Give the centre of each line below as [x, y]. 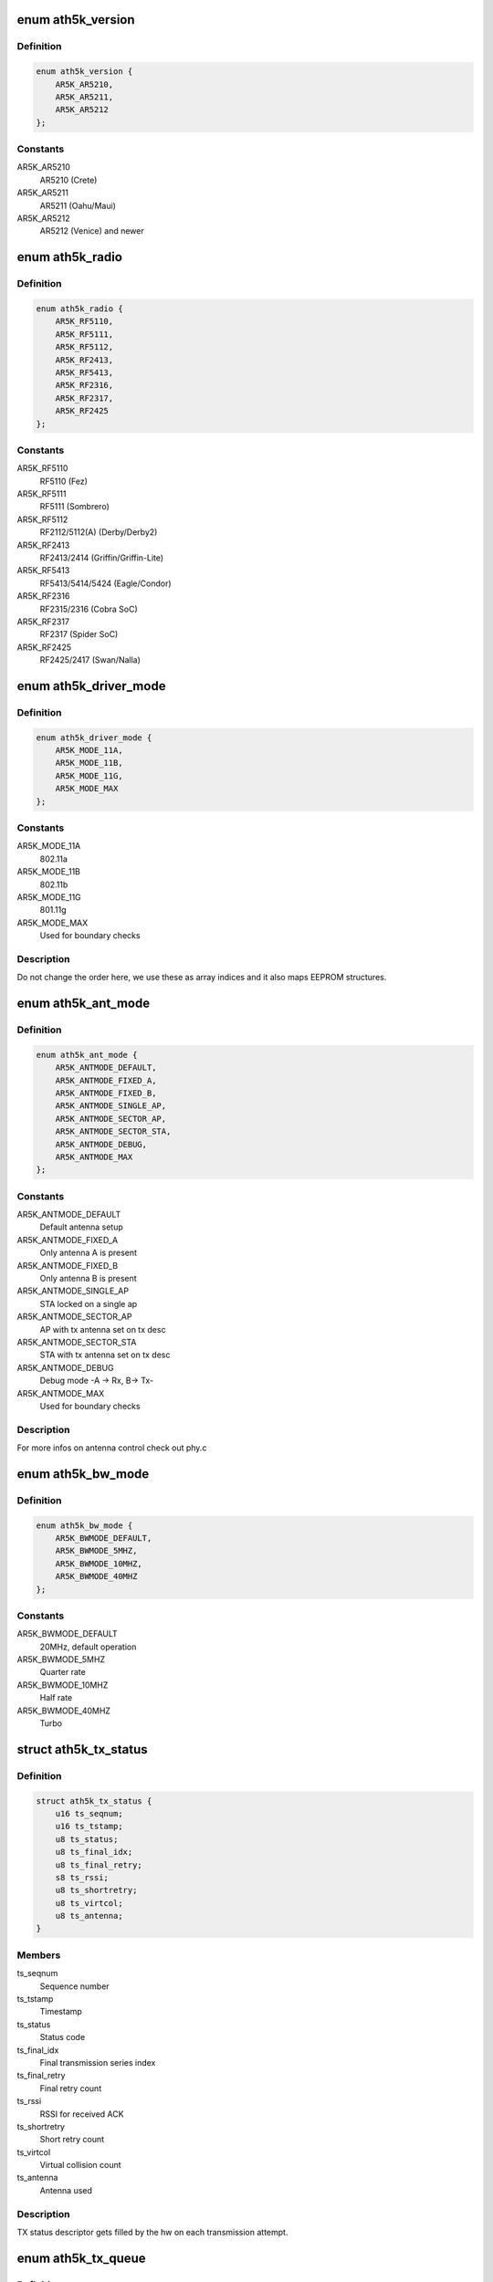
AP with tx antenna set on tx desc [103, 1329]
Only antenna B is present [88, 1278]
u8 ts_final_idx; [94, 1852]
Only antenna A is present [88, 1253]
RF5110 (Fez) [64, 481]
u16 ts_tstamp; [89, 1827]
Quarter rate [63, 1672]
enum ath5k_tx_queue [81, 2258]
